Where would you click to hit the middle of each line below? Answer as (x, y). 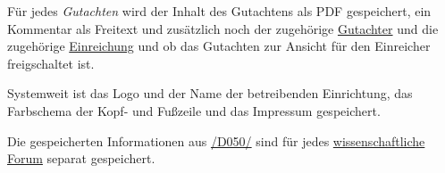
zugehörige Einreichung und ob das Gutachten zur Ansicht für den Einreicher (219, 46)
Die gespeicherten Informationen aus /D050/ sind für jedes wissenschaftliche (216, 140)
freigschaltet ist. (51, 63)
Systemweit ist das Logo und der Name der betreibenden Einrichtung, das (210, 93)
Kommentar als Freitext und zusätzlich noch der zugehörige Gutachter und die (223, 28)
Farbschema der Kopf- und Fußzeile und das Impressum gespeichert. (194, 110)
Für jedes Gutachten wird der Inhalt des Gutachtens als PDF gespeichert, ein (219, 11)
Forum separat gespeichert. (81, 158)
